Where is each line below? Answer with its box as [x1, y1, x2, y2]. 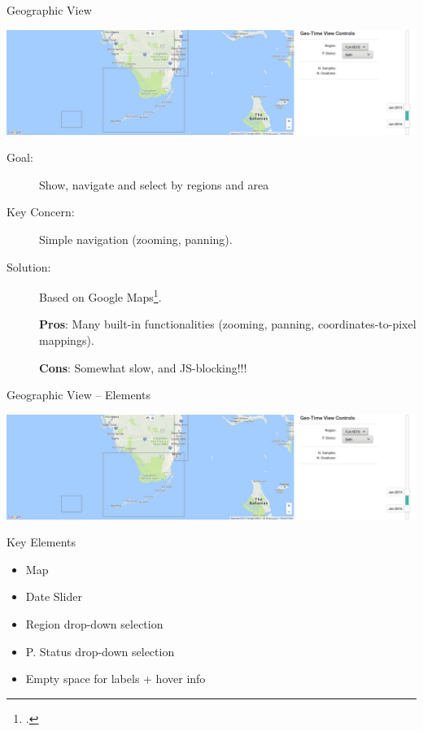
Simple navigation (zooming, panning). [39, 230, 233, 247]
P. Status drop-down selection [25, 642, 175, 659]
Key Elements [7, 533, 76, 550]
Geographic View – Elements [7, 386, 150, 403]
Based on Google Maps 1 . [39, 286, 162, 305]
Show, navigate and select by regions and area [39, 176, 269, 193]
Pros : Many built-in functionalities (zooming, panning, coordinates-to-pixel [39, 315, 416, 333]
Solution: [7, 258, 51, 275]
